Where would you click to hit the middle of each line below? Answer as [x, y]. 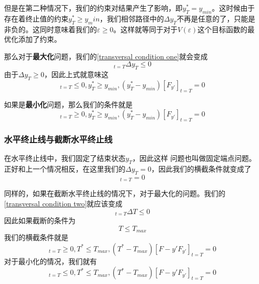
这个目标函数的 [223, 29]
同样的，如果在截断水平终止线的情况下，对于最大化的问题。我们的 [115, 193]
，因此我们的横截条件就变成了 [201, 169]
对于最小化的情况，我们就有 [50, 261]
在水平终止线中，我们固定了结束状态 [65, 158]
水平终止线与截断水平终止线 [58, 139]
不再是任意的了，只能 [212, 18]
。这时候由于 [233, 8]
